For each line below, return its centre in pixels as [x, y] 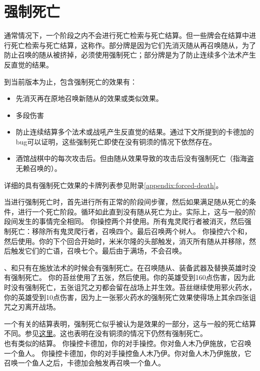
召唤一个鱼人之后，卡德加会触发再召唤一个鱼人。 [84, 363]
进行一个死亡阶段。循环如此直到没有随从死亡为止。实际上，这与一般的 [133, 211]
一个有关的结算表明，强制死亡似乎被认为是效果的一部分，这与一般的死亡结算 [130, 323]
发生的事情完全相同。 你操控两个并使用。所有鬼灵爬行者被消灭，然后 [131, 221]
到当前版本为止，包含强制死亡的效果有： [70, 81]
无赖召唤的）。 [38, 168]
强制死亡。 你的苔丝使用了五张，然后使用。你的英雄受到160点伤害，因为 [129, 277]
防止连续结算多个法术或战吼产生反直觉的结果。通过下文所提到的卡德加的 [135, 132]
